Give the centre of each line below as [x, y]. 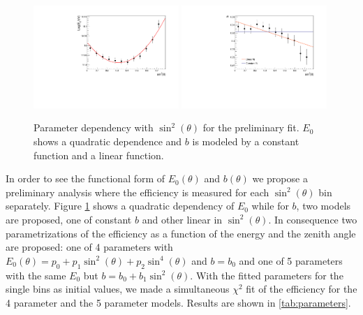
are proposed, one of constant [69, 219]
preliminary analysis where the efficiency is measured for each [138, 192]
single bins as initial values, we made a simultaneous [118, 289]
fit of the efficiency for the [302, 289]
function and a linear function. [99, 155]
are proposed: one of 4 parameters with [89, 247]
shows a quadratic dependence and [108, 141]
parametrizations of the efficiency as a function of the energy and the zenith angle [181, 233]
